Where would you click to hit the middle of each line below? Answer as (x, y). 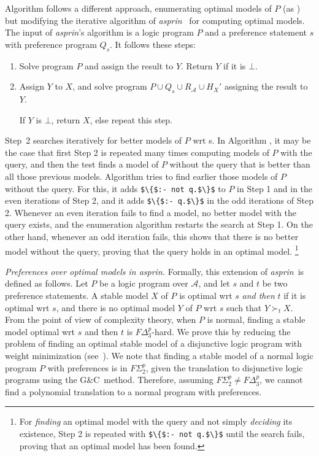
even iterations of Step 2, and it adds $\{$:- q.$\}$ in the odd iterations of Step (159, 200)
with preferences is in (87, 367)
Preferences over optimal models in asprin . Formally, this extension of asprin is (155, 271)
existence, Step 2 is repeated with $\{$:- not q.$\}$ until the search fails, (162, 433)
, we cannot (281, 380)
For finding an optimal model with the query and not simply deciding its (156, 421)
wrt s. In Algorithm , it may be (252, 140)
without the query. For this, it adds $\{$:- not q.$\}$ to (115, 188)
